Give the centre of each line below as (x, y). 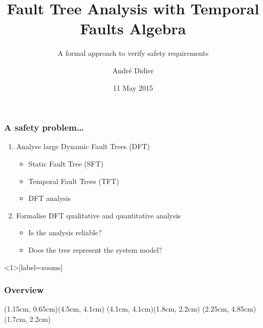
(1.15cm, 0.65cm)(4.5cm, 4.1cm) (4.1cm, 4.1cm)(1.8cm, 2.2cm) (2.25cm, (117, 309)
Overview (24, 290)
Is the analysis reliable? (65, 232)
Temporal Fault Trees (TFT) (74, 181)
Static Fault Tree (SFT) (66, 163)
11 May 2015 (133, 87)
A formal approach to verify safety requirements (133, 53)
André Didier (133, 70)
